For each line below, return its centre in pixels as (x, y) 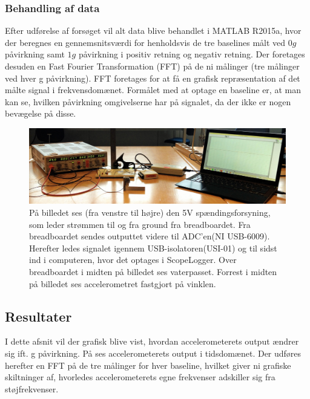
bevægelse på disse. (41, 113)
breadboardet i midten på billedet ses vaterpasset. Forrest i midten (153, 271)
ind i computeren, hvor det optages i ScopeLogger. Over (133, 260)
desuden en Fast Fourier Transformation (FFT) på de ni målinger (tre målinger (152, 66)
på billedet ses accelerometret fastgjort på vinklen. (123, 283)
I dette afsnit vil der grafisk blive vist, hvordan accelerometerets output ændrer (152, 341)
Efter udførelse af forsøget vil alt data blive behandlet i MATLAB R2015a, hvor (153, 31)
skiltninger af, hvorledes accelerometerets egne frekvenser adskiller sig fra (140, 377)
